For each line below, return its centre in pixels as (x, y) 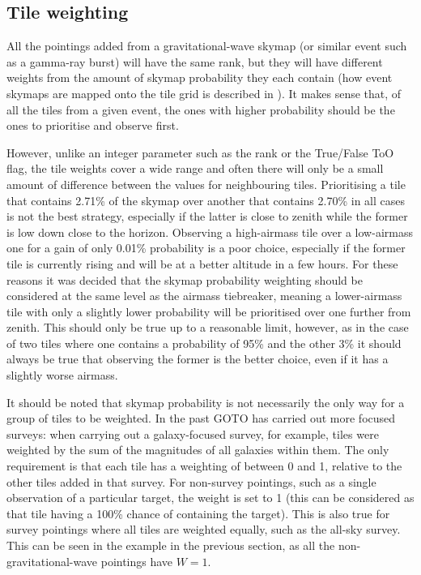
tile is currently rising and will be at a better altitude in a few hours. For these (202, 263)
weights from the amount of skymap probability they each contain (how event (200, 77)
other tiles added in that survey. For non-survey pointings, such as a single (191, 481)
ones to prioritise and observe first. (93, 125)
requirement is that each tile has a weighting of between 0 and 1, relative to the (204, 466)
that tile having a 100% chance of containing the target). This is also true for (198, 513)
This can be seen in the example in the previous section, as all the (171, 545)
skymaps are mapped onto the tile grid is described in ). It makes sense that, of (204, 93)
